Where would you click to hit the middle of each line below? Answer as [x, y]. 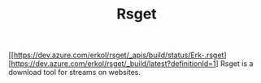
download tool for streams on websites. [74, 73]
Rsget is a [237, 64]
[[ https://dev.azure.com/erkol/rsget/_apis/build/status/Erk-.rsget [116, 55]
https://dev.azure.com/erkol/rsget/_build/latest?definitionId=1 [114, 64]
